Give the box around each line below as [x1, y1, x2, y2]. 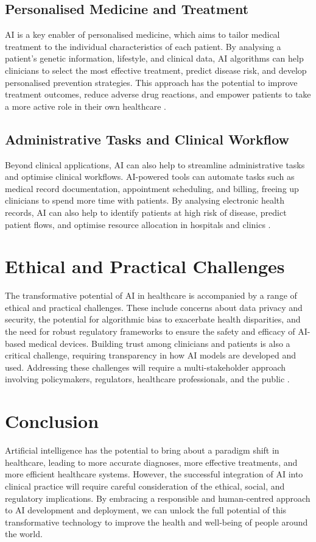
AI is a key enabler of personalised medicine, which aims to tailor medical [5, 28, 280, 41]
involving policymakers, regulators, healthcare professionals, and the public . [5, 373, 290, 385]
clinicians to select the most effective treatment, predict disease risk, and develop [5, 63, 307, 76]
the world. [5, 527, 43, 540]
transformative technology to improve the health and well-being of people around [5, 515, 308, 528]
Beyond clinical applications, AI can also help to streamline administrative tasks [5, 158, 305, 171]
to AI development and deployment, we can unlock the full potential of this [5, 504, 287, 516]
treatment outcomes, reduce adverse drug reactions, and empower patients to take [5, 88, 311, 101]
